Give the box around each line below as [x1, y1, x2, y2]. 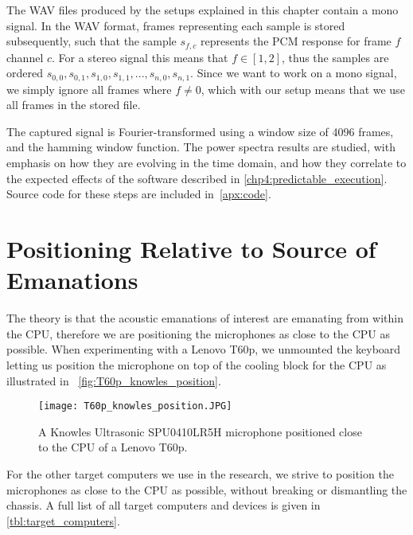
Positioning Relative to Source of [6, 232, 376, 265]
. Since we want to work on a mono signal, [190, 64, 397, 81]
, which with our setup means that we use [201, 80, 405, 97]
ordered [6, 64, 43, 81]
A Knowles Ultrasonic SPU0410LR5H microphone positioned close [38, 423, 362, 439]
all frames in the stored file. [6, 96, 141, 113]
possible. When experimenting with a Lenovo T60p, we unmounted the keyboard [6, 341, 401, 357]
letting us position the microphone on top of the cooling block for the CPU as [6, 356, 387, 373]
